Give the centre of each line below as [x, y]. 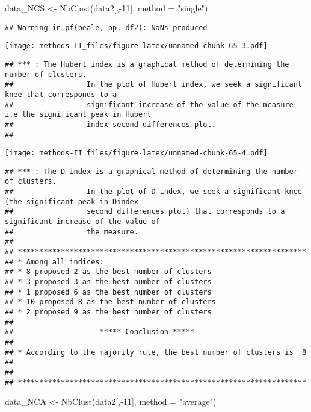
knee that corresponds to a [61, 94]
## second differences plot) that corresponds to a [145, 212]
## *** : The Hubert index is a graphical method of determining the [147, 64]
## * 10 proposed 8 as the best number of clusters [110, 302]
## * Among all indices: [54, 262]
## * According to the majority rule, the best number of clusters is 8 [156, 352]
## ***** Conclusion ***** [100, 332]
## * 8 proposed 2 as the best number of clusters [108, 272]
